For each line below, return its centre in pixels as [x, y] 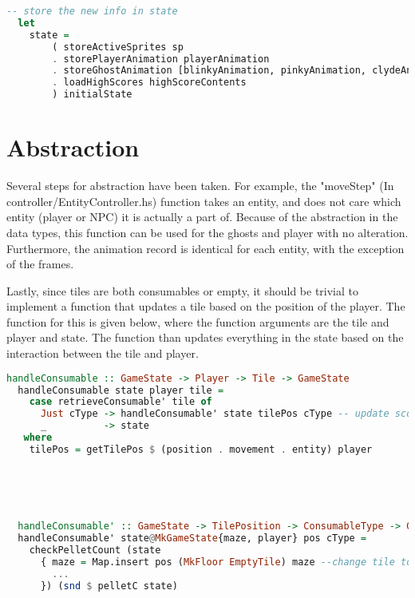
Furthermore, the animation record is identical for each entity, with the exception [206, 248]
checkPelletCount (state [95, 550]
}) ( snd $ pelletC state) [109, 586]
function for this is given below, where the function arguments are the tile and [198, 321]
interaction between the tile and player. [103, 353]
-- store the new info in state [92, 11]
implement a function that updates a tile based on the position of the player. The [206, 306]
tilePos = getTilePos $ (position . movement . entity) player [201, 449]
